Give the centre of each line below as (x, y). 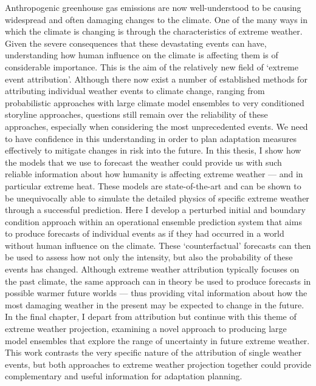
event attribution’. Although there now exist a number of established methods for (156, 79)
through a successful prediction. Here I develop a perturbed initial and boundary (155, 210)
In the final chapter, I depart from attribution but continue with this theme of (151, 317)
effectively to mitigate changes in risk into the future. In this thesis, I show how (153, 150)
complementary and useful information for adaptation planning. (124, 376)
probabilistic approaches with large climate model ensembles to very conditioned (155, 102)
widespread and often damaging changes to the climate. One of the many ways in (156, 19)
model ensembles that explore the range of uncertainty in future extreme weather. (157, 340)
